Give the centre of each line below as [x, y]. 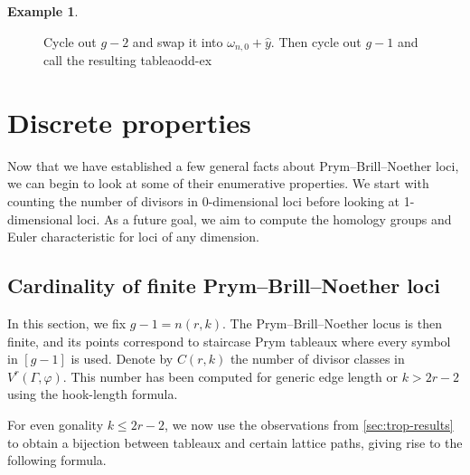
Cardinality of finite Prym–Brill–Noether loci [224, 285]
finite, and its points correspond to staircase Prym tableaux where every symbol [229, 341]
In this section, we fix [67, 323]
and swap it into [178, 41]
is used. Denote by [122, 359]
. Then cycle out [316, 41]
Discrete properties [129, 122]
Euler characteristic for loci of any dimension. [133, 237]
